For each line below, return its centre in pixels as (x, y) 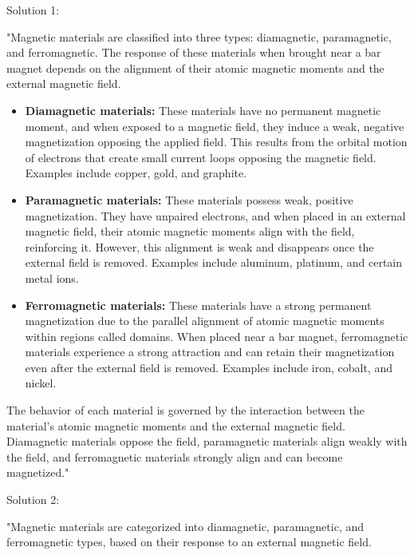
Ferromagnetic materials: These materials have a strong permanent (198, 305)
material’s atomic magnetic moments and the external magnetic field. (176, 425)
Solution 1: (33, 10)
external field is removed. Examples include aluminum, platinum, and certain (214, 262)
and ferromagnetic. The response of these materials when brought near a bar (194, 52)
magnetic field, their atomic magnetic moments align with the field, (190, 231)
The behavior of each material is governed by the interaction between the (185, 410)
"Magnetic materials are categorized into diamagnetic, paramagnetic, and (185, 526)
